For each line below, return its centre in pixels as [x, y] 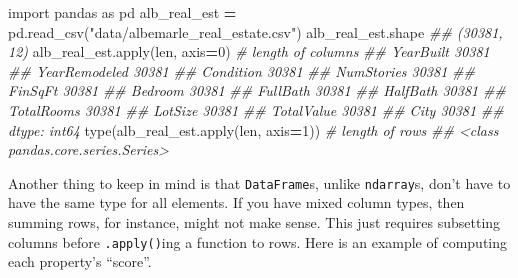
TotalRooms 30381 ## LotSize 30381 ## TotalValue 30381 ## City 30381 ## [256, 109]
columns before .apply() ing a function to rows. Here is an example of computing [258, 241]
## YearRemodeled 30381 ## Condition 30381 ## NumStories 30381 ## [241, 70]
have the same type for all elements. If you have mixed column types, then [236, 202]
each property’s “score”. [80, 261]
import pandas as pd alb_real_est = [122, 12]
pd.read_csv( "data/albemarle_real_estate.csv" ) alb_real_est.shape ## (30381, [255, 31]
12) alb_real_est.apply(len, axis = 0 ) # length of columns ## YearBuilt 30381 [249, 51]
